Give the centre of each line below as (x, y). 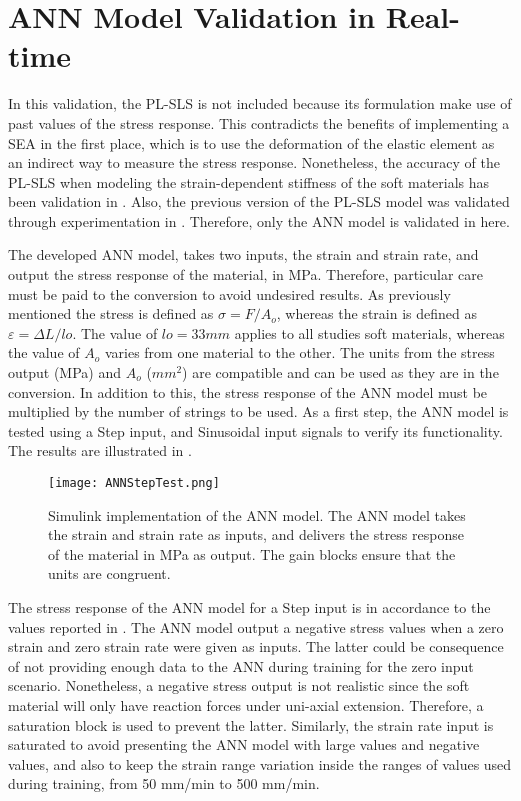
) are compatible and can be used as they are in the (340, 372)
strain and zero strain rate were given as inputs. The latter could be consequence (256, 646)
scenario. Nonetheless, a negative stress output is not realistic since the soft (239, 685)
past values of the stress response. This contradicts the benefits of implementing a (259, 122)
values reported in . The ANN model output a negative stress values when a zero (256, 626)
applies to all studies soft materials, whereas (369, 332)
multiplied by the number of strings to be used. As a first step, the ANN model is (258, 411)
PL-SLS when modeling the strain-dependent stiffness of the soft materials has (249, 181)
